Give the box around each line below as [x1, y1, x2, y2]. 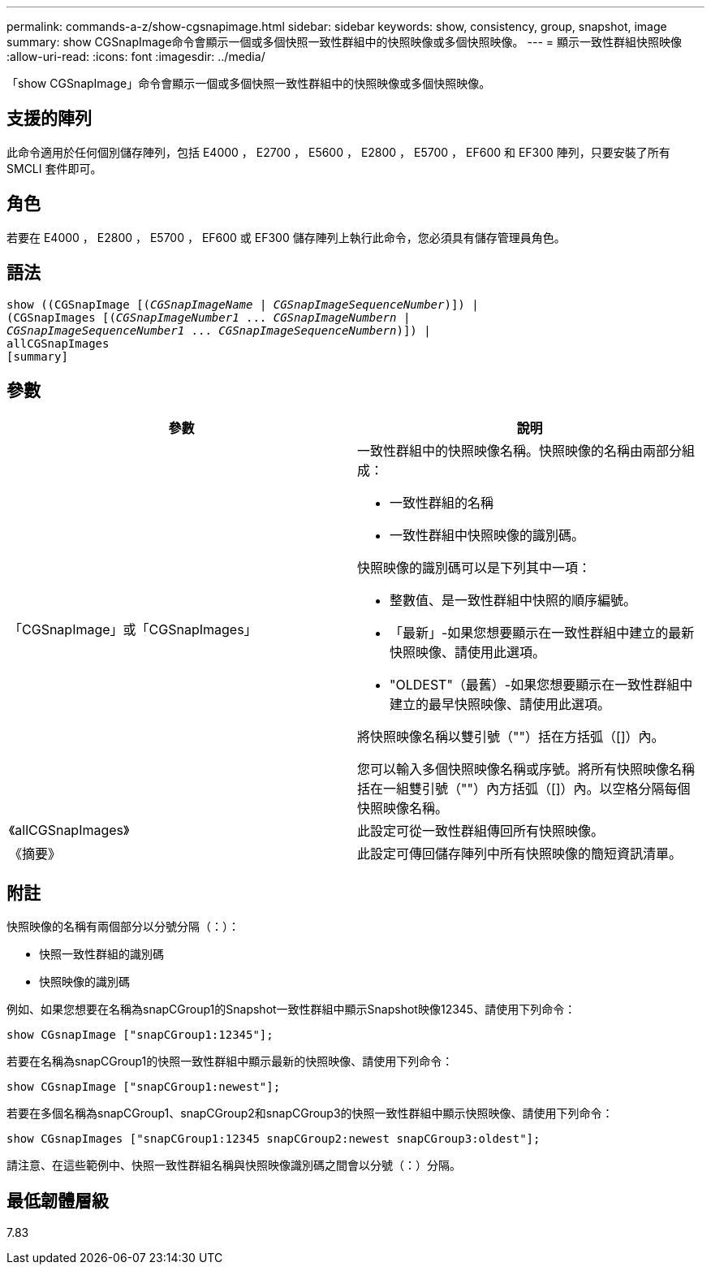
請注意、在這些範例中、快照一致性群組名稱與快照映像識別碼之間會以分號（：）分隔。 [6, 1158, 461, 1173]
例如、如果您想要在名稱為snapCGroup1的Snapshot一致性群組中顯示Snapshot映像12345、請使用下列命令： [6, 1002, 576, 1017]
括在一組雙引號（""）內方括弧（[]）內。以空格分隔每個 [357, 780, 691, 798]
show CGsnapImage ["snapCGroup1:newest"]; [6, 1080, 281, 1094]
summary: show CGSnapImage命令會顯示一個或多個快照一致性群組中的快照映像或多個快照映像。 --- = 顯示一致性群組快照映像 [6, 35, 682, 49]
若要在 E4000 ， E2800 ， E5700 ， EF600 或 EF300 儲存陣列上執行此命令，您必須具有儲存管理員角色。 [6, 230, 566, 244]
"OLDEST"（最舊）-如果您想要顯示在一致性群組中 [390, 677, 693, 694]
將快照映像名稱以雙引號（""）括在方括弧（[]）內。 [357, 728, 665, 746]
